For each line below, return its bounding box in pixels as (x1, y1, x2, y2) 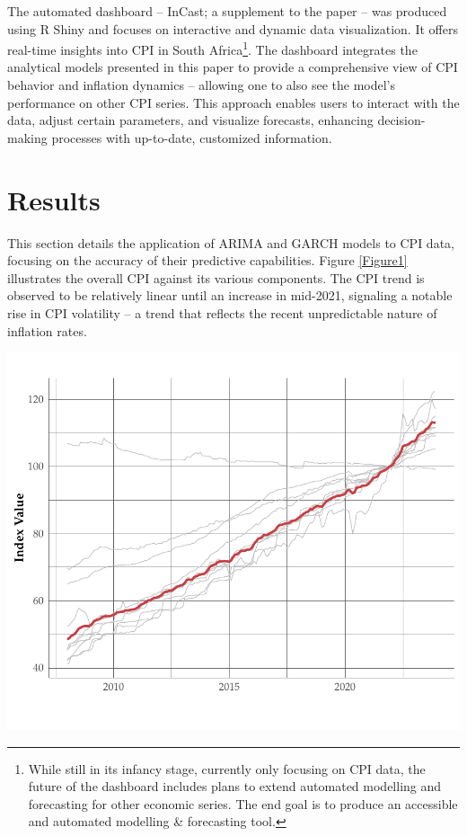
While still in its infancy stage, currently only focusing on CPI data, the (28, 759, 426, 778)
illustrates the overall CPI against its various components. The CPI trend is (7, 268, 425, 287)
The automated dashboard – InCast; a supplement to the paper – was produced (7, 2, 447, 20)
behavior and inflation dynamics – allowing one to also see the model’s (7, 76, 396, 94)
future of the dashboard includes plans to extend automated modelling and (28, 777, 442, 796)
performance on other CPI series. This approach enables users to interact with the (7, 93, 460, 111)
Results (7, 181, 101, 218)
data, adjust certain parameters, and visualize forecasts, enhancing (7, 111, 374, 129)
